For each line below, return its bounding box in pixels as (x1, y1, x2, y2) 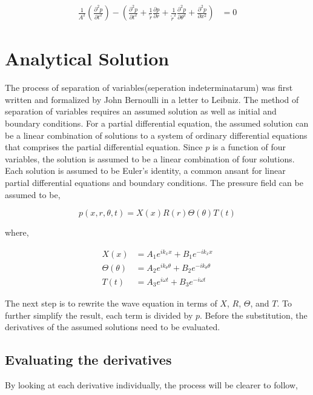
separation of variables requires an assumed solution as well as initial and (5, 105, 277, 118)
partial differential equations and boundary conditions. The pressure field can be (5, 176, 303, 188)
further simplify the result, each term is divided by (5, 308, 193, 321)
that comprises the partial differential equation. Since (5, 141, 203, 153)
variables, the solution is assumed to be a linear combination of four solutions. (5, 152, 295, 165)
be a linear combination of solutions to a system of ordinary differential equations (5, 128, 308, 141)
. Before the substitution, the (200, 308, 308, 321)
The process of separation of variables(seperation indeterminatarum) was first (5, 81, 293, 94)
